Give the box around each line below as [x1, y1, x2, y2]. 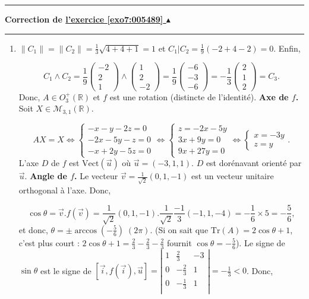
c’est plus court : [18, 236, 80, 249]
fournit [167, 236, 192, 249]
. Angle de [24, 170, 67, 182]
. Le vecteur [74, 170, 118, 182]
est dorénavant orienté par [206, 157, 302, 169]
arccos [74, 226, 97, 235]
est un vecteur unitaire [191, 170, 274, 182]
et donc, [18, 223, 48, 236]
